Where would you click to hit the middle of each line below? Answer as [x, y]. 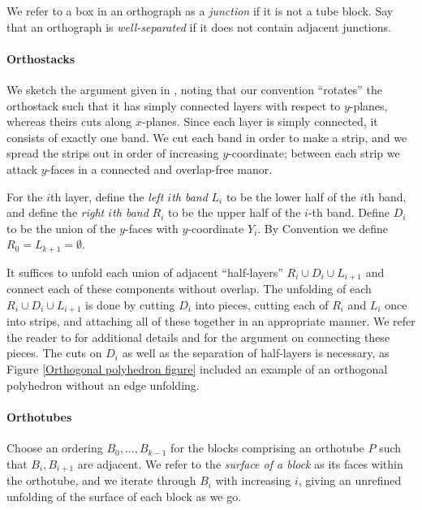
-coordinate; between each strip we [314, 153]
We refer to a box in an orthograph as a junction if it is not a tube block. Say [200, 11]
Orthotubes [39, 416]
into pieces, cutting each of [262, 304]
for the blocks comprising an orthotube [267, 448]
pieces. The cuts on [54, 353]
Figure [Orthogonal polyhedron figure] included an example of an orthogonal [197, 369]
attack [22, 169]
